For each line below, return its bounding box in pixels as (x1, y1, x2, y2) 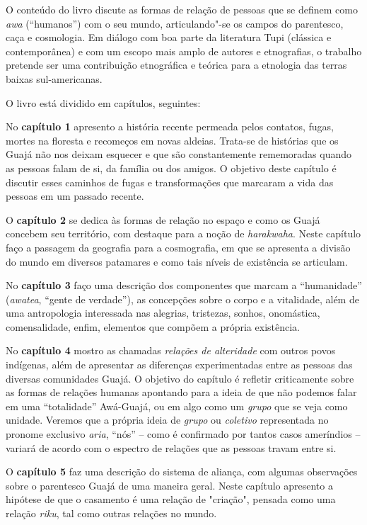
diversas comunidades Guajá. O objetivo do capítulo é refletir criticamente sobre (6, 371, 354, 385)
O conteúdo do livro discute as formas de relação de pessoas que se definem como (6, 2, 358, 16)
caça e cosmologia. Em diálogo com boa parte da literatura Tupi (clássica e (6, 30, 332, 45)
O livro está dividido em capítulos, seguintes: (6, 95, 201, 110)
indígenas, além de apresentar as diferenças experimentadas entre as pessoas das (6, 357, 353, 372)
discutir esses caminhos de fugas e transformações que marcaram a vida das (6, 174, 334, 189)
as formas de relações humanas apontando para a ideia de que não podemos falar (6, 385, 357, 400)
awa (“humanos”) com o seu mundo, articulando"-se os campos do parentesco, (6, 16, 344, 30)
